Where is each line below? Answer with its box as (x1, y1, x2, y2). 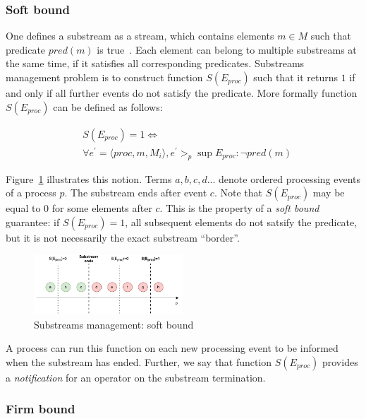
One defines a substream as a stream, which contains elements (6, 28, 274, 43)
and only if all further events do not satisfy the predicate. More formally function (6, 85, 358, 100)
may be (312, 185, 345, 200)
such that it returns (253, 70, 338, 84)
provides (322, 354, 358, 369)
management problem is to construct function (6, 70, 203, 84)
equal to (6, 201, 41, 216)
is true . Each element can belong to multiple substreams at (97, 42, 357, 57)
